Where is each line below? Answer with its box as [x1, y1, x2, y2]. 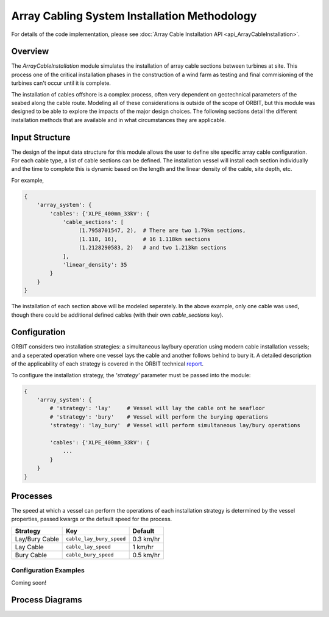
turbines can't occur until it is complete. [11, 79, 111, 87]
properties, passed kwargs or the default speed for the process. [11, 516, 172, 523]
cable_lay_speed [66, 544, 111, 550]
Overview [11, 46, 49, 57]
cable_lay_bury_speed [66, 536, 126, 543]
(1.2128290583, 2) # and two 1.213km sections [78, 244, 227, 251]
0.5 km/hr [132, 550, 161, 559]
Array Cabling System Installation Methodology [11, 9, 257, 23]
